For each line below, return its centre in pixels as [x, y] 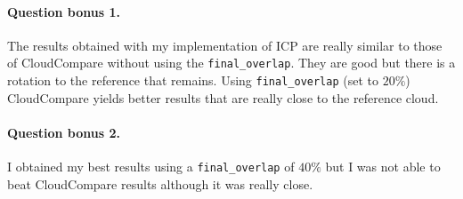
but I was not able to [383, 167]
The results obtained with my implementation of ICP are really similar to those [225, 45]
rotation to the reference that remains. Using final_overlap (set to [193, 80]
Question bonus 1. [64, 11]
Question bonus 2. [64, 132]
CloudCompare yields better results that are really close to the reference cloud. [223, 97]
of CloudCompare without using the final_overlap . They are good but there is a [231, 63]
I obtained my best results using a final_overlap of [151, 167]
